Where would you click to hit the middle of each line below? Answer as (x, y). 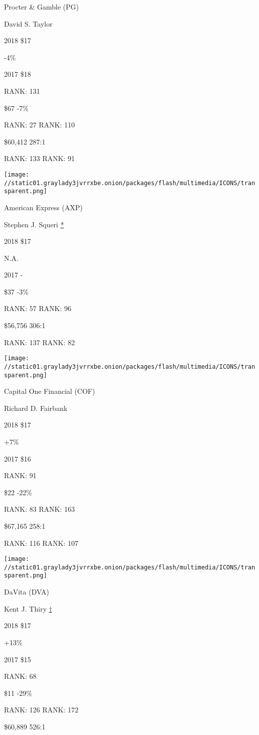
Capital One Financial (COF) (50, 391)
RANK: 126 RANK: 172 (41, 710)
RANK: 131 (22, 91)
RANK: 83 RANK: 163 (40, 509)
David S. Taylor (28, 23)
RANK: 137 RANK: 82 (40, 342)
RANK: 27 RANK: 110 (40, 125)
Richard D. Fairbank (36, 408)
